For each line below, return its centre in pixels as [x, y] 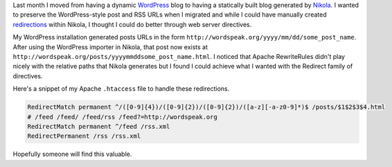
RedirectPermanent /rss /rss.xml [84, 136]
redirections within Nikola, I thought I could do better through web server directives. [132, 24]
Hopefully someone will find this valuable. [72, 154]
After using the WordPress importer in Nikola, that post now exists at [110, 47]
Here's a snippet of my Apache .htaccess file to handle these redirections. [121, 89]
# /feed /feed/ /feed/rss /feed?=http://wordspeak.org [122, 117]
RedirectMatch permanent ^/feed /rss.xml [99, 126]
